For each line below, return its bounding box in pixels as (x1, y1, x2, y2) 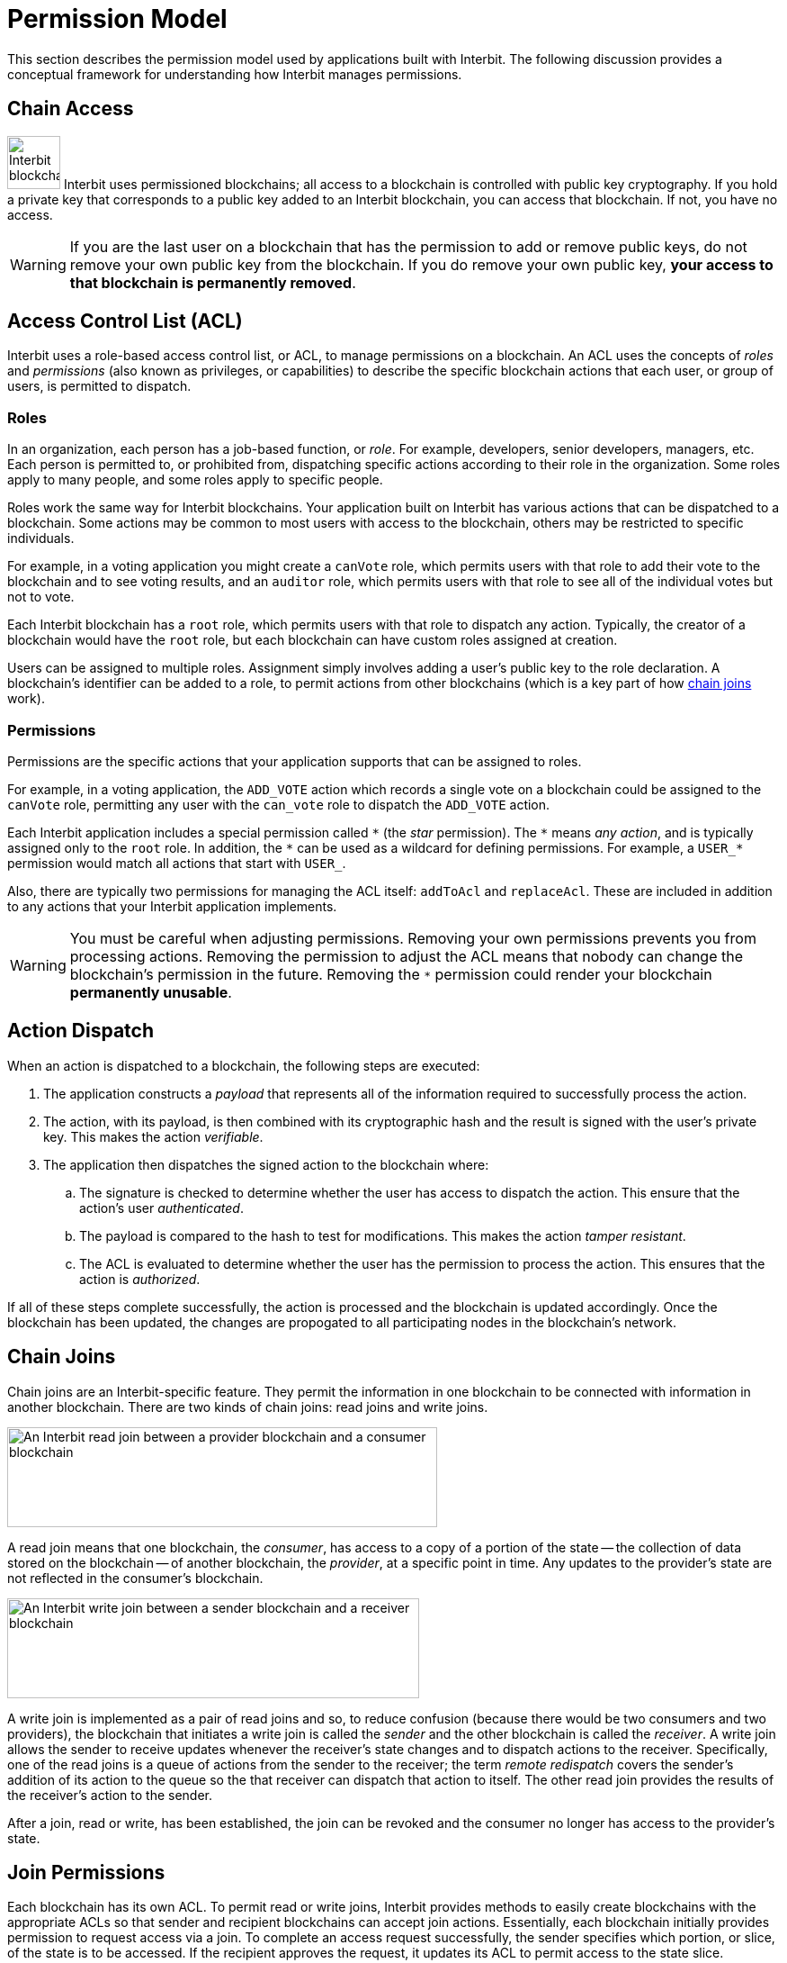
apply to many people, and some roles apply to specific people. (7, 472, 383, 488)
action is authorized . (79, 1271, 201, 1287)
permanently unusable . (69, 982, 232, 1001)
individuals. (7, 530, 75, 547)
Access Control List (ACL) (7, 310, 243, 333)
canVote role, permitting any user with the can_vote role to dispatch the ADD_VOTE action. (7, 796, 550, 812)
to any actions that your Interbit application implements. (7, 898, 337, 914)
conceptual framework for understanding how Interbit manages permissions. (7, 66, 462, 82)
